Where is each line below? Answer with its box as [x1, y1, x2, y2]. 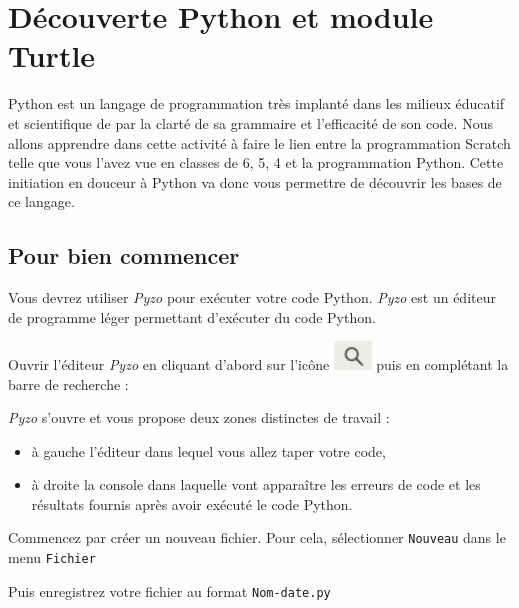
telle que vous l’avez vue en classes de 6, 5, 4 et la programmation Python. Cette [8, 152, 504, 173]
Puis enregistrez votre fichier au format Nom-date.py [8, 580, 331, 601]
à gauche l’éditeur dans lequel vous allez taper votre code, [31, 440, 386, 461]
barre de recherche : [8, 373, 129, 394]
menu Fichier [8, 547, 96, 568]
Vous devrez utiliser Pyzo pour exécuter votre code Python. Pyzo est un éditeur [8, 287, 496, 308]
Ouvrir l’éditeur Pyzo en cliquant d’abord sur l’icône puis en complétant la [8, 353, 509, 374]
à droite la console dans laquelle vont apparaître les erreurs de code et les [31, 474, 481, 495]
